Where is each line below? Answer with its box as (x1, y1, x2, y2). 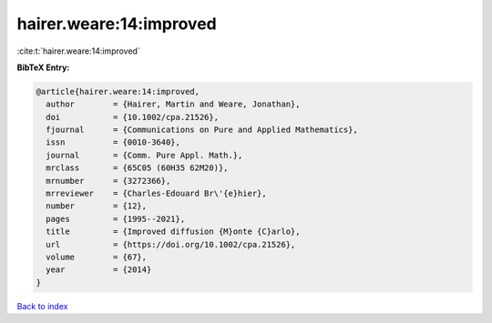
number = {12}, (46, 201, 148, 211)
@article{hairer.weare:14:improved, (36, 86, 200, 96)
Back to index (16, 300, 68, 311)
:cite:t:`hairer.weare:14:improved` (16, 45, 140, 56)
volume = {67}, (46, 252, 148, 262)
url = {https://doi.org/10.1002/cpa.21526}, (46, 239, 296, 249)
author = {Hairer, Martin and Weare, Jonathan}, (46, 99, 301, 109)
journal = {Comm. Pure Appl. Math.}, (46, 150, 243, 160)
